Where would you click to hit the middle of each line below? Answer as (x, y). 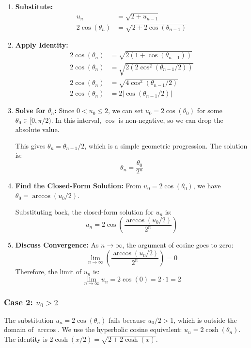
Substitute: (34, 6)
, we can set (125, 110)
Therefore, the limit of (48, 271)
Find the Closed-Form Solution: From (78, 186)
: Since (64, 110)
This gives (30, 145)
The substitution (29, 320)
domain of (19, 329)
